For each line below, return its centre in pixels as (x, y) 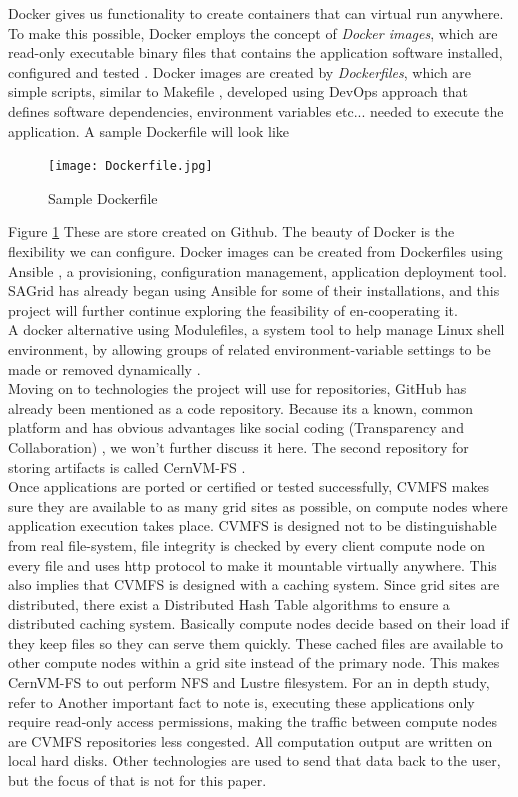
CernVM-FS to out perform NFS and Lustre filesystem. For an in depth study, (249, 682)
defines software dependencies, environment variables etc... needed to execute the (256, 110)
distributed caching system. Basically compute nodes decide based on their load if (258, 623)
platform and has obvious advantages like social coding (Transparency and (236, 427)
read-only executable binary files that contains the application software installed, (255, 52)
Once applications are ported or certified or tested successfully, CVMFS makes (249, 486)
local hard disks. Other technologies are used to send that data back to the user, (254, 760)
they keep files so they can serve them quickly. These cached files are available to (256, 642)
